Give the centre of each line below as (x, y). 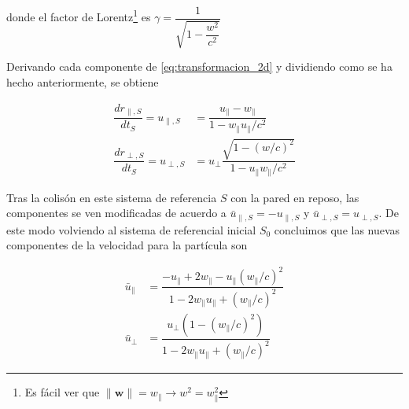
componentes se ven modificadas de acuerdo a (116, 213)
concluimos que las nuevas (337, 229)
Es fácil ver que (62, 392)
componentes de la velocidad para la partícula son (127, 245)
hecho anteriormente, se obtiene (83, 82)
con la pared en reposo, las (295, 197)
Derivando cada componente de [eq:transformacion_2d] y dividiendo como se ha (199, 66)
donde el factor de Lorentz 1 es (79, 16)
